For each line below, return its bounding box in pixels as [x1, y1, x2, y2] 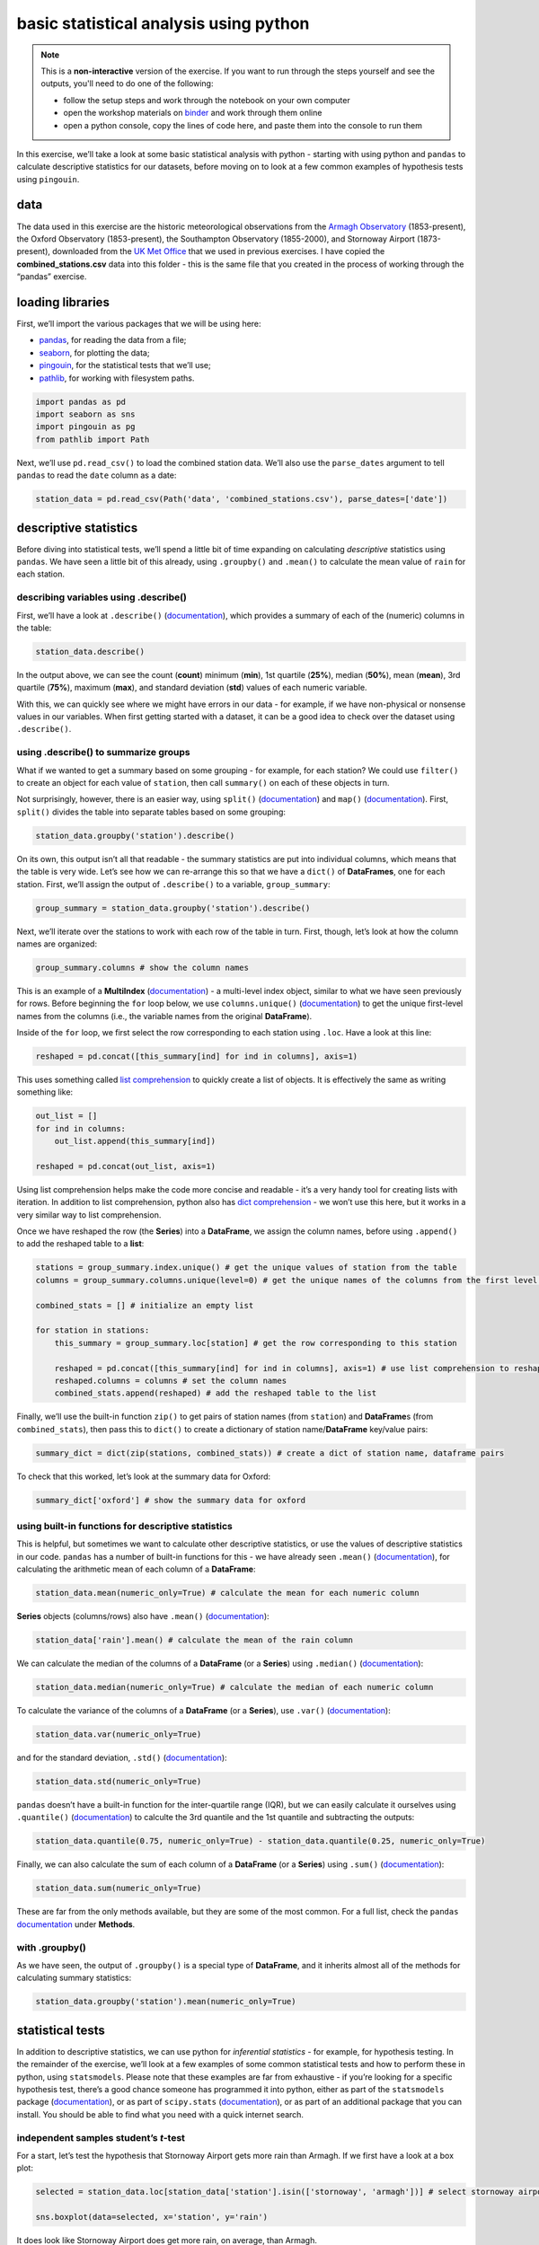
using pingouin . [16, 173, 80, 184]
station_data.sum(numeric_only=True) [35, 1883, 202, 1894]
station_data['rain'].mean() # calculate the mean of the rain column [35, 1635, 354, 1645]
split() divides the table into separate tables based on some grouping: [16, 806, 287, 817]
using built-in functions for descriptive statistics [16, 1520, 233, 1533]
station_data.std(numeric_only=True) [35, 1776, 202, 1787]
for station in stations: [35, 1325, 150, 1335]
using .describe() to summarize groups [16, 746, 190, 759]
